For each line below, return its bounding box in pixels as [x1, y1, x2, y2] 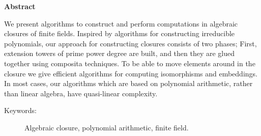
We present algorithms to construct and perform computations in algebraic [4, 18, 238, 29]
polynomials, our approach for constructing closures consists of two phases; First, [4, 38, 257, 48]
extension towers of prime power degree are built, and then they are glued [4, 48, 235, 59]
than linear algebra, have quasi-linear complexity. [4, 88, 158, 98]
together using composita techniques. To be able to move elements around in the [4, 58, 255, 68]
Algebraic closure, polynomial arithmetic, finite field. [24, 122, 189, 132]
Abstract [4, 1, 36, 11]
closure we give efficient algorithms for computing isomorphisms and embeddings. [4, 68, 257, 78]
